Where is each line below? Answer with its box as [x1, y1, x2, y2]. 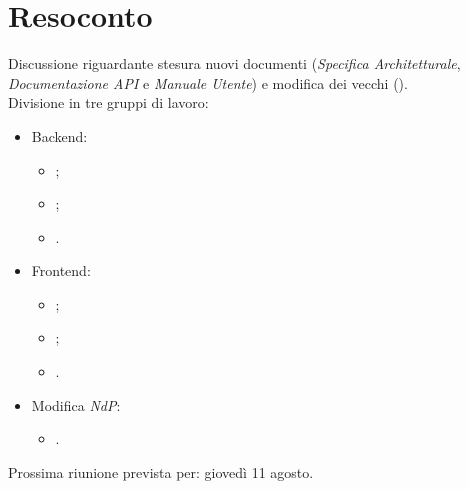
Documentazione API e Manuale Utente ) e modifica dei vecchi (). [8, 72, 408, 93]
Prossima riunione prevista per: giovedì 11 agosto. [8, 461, 314, 482]
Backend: [31, 125, 88, 146]
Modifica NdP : [31, 394, 121, 415]
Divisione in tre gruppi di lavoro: [8, 92, 209, 113]
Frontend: [31, 260, 91, 281]
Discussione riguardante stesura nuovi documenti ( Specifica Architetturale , [8, 53, 461, 74]
